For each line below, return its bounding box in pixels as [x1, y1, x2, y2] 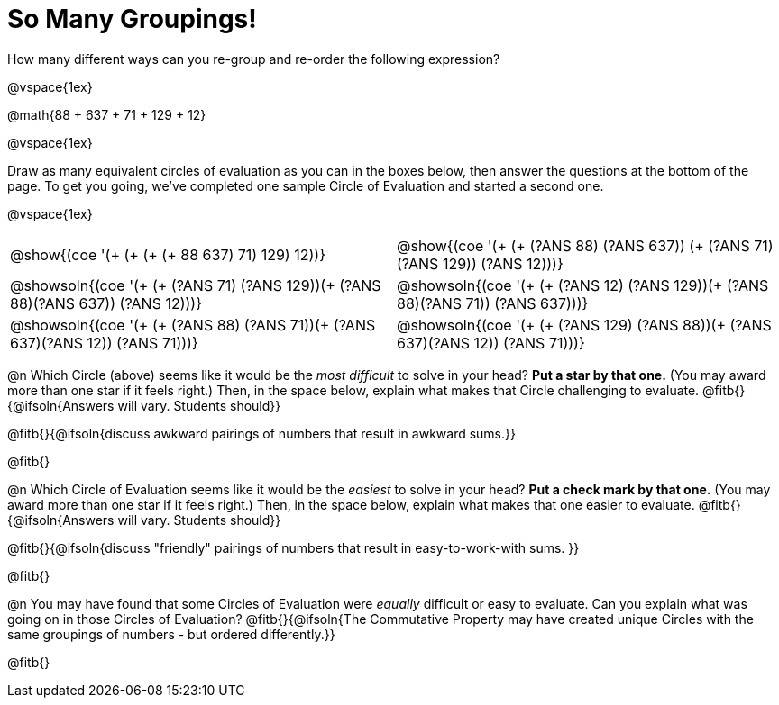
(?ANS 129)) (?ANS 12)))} [397, 254, 564, 273]
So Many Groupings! [7, 4, 257, 34]
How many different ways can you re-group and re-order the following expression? [7, 50, 500, 67]
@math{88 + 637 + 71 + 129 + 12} [7, 106, 206, 122]
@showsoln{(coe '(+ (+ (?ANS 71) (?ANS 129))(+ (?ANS [10, 276, 381, 294]
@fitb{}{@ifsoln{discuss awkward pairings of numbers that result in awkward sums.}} [7, 425, 516, 441]
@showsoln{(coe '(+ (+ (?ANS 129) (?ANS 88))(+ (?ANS [397, 315, 772, 334]
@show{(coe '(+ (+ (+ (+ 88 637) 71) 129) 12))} [10, 245, 325, 264]
